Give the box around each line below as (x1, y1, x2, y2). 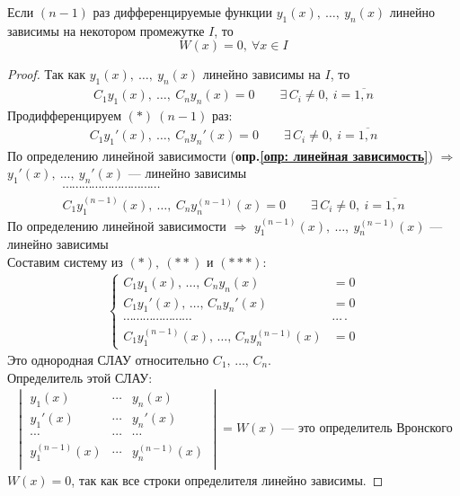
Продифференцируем (7, 106, 121, 125)
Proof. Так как (7, 65, 86, 84)
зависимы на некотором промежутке (7, 21, 205, 40)
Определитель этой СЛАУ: (7, 368, 153, 386)
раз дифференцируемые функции (93, 3, 273, 21)
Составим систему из (7, 252, 123, 270)
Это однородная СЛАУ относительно (7, 350, 209, 369)
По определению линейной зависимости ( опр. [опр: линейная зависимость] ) (7, 146, 433, 164)
